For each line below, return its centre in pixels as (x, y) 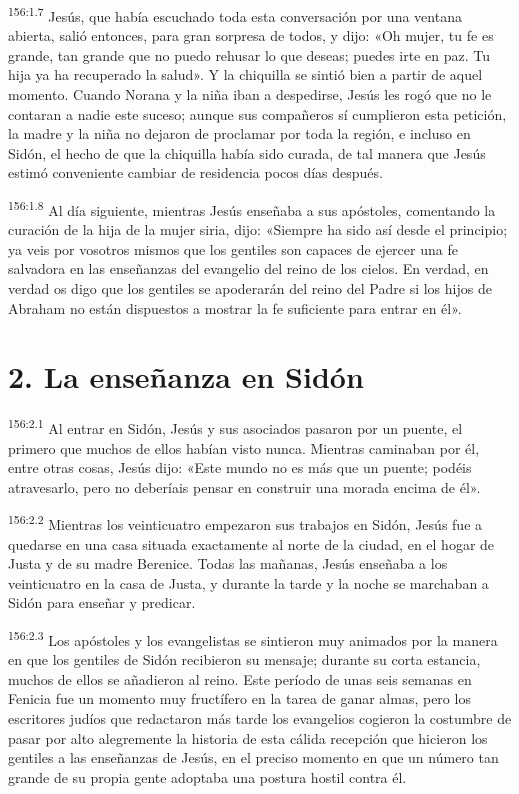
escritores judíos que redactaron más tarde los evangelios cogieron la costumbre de (260, 718)
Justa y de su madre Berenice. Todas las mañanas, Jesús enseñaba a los (228, 563)
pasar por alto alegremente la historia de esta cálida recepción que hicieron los (248, 737)
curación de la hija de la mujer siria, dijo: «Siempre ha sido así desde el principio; (258, 229)
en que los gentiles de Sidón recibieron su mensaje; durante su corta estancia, (244, 659)
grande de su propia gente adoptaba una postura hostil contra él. (207, 776)
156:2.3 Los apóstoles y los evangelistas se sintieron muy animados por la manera (253, 638)
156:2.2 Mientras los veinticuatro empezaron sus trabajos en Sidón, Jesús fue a (245, 523)
